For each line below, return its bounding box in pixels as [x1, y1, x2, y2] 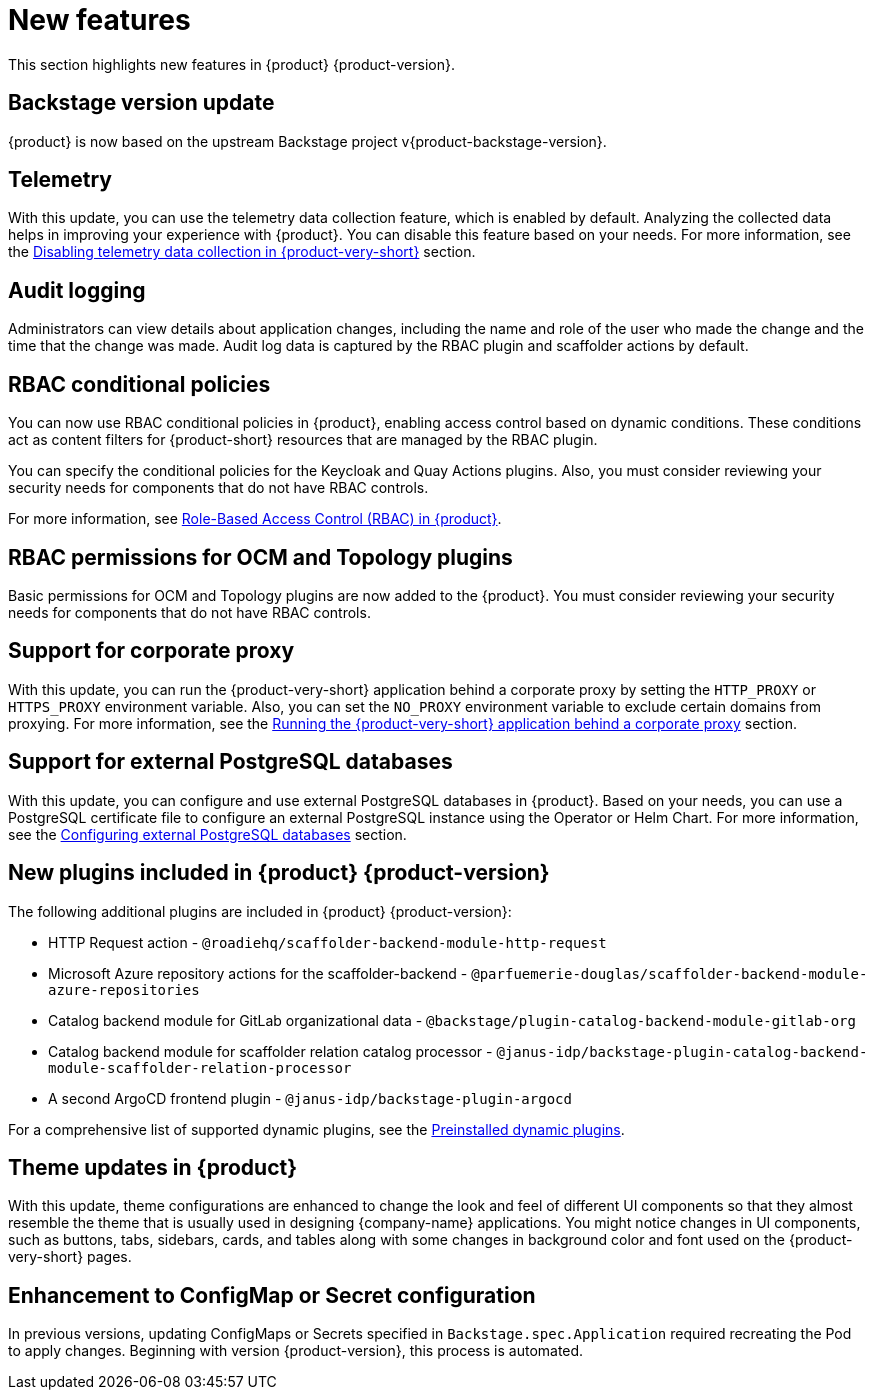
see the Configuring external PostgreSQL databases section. [8, 825, 407, 843]
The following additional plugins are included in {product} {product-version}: [8, 902, 512, 920]
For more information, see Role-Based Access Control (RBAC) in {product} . [8, 510, 502, 528]
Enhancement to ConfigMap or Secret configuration [8, 1282, 536, 1308]
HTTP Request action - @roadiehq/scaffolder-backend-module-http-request [48, 933, 607, 951]
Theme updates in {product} [8, 1154, 298, 1180]
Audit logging [8, 277, 146, 303]
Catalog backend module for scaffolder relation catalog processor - [48, 1042, 493, 1060]
